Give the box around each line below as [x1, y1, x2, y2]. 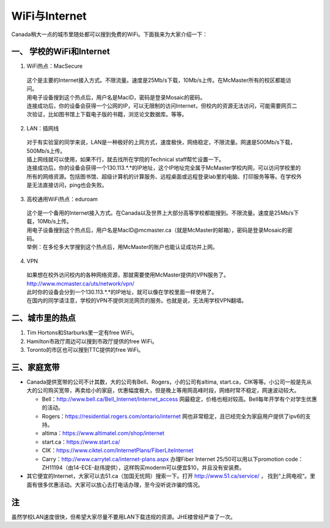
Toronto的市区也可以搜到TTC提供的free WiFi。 [26, 346, 144, 354]
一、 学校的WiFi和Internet [11, 46, 110, 57]
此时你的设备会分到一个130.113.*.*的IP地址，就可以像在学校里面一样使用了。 [26, 288, 218, 296]
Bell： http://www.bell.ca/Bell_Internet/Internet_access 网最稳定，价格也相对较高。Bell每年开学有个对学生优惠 [42, 395, 317, 403]
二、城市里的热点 [11, 313, 76, 324]
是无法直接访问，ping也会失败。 [26, 181, 108, 189]
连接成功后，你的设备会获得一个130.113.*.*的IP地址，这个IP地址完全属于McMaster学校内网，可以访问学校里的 [26, 164, 301, 171]
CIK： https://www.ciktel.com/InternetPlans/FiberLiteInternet [42, 447, 194, 454]
